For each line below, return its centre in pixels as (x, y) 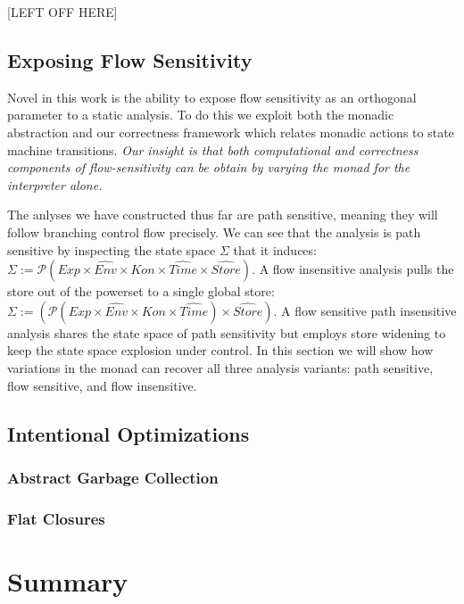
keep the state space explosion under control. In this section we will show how (220, 350)
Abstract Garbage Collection (113, 477)
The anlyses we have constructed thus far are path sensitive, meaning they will (223, 215)
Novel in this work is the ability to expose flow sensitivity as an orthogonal (212, 97)
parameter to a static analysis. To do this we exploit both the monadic (201, 115)
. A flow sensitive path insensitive (365, 310)
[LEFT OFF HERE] (62, 12)
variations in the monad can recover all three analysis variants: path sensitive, (220, 367)
